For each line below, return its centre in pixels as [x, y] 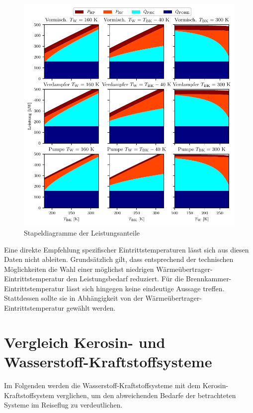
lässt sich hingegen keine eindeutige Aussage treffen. [145, 288]
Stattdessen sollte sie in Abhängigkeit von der [74, 298]
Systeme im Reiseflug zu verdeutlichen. [63, 405]
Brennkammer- [209, 279]
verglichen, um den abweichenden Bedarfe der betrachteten [146, 395]
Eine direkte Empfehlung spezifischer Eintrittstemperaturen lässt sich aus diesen [126, 249]
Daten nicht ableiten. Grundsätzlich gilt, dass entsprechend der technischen [119, 259]
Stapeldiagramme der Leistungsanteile [82, 232]
